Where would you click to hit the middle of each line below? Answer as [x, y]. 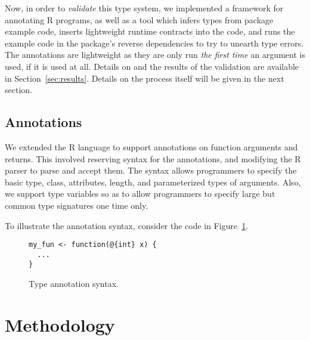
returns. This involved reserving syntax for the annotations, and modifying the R [153, 158]
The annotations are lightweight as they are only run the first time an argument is [155, 55]
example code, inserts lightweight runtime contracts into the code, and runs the [150, 31]
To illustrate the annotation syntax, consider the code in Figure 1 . [127, 225]
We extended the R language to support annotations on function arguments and [151, 146]
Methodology [60, 324]
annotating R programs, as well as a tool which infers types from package [139, 19]
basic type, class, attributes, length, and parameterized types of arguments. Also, [153, 182]
